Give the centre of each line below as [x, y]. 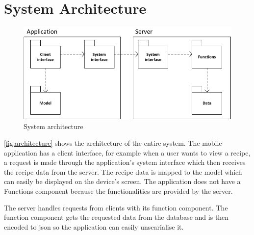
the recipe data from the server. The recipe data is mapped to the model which [123, 171]
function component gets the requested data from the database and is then [116, 217]
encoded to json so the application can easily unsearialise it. [94, 226]
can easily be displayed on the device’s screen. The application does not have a [122, 181]
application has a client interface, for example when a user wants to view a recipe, [127, 152]
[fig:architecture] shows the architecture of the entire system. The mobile [113, 143]
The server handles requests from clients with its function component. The [116, 207]
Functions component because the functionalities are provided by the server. [118, 191]
